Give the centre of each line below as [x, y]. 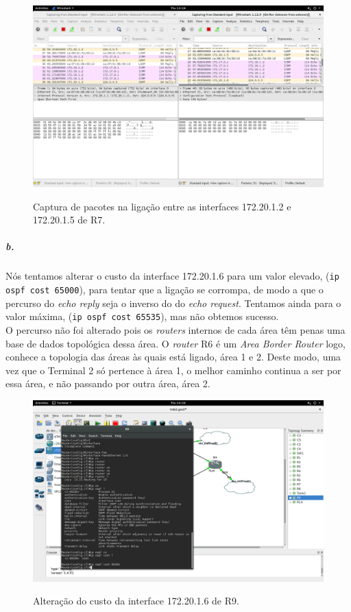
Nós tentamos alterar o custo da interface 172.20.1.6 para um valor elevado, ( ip [172, 276]
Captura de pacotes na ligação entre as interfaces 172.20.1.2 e [162, 206]
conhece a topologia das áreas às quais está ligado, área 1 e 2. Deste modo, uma [173, 357]
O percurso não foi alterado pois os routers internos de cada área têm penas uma [175, 329]
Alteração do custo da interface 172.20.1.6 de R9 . [136, 601]
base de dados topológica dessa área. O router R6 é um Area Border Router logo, [175, 343]
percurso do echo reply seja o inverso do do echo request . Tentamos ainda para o [173, 303]
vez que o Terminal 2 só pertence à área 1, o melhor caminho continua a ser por [173, 370]
